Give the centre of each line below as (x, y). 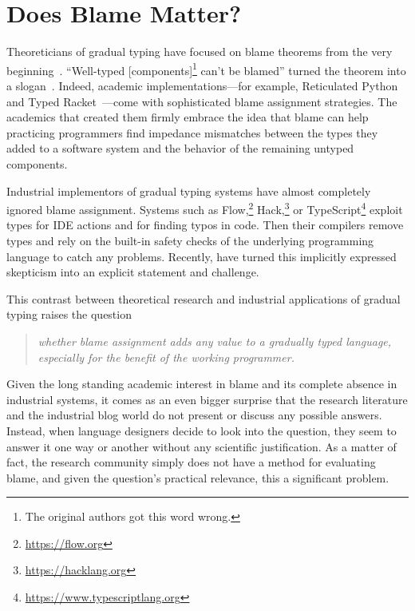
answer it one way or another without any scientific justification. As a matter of (202, 446)
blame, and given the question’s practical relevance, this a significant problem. (198, 477)
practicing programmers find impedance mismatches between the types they (192, 132)
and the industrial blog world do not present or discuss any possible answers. (194, 415)
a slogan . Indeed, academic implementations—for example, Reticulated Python (202, 85)
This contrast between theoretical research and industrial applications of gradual (204, 298)
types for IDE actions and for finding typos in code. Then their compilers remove (205, 225)
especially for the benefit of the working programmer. (166, 357)
